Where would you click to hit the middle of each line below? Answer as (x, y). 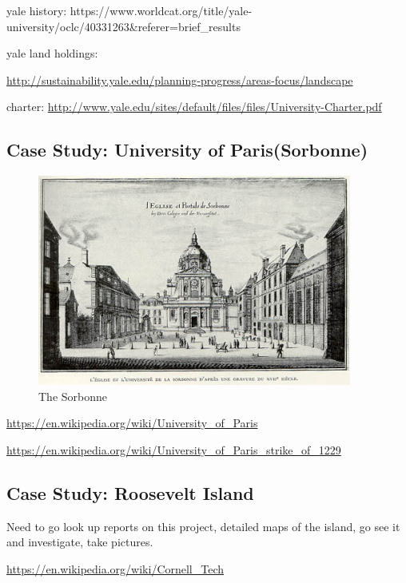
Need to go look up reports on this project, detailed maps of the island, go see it (203, 526)
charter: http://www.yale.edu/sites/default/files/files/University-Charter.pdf (194, 107)
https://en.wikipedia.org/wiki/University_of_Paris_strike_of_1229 (174, 449)
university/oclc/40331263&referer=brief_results (123, 26)
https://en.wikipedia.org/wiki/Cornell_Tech (115, 568)
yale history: (37, 10)
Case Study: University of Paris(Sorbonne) (187, 150)
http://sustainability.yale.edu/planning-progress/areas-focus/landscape (180, 79)
